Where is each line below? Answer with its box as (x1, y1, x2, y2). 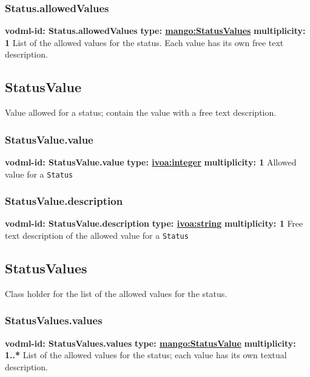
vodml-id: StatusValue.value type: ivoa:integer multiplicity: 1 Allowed (5, 156, 297, 168)
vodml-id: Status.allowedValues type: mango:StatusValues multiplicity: (5, 24, 306, 37)
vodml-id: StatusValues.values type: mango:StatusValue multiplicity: (5, 336, 296, 349)
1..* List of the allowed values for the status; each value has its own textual (5, 349, 287, 361)
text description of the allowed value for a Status (5, 229, 189, 242)
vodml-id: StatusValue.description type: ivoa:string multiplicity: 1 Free (5, 217, 303, 230)
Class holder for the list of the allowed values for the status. (5, 287, 227, 299)
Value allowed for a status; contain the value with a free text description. (5, 106, 277, 119)
